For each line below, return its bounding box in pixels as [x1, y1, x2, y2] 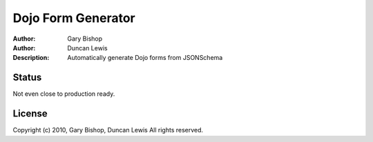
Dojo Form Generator [12, 10, 136, 26]
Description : [12, 54, 50, 62]
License [12, 108, 48, 120]
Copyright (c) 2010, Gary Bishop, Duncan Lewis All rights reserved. [12, 126, 204, 134]
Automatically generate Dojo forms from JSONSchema [67, 54, 223, 62]
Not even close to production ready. [12, 90, 115, 98]
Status [12, 72, 42, 83]
